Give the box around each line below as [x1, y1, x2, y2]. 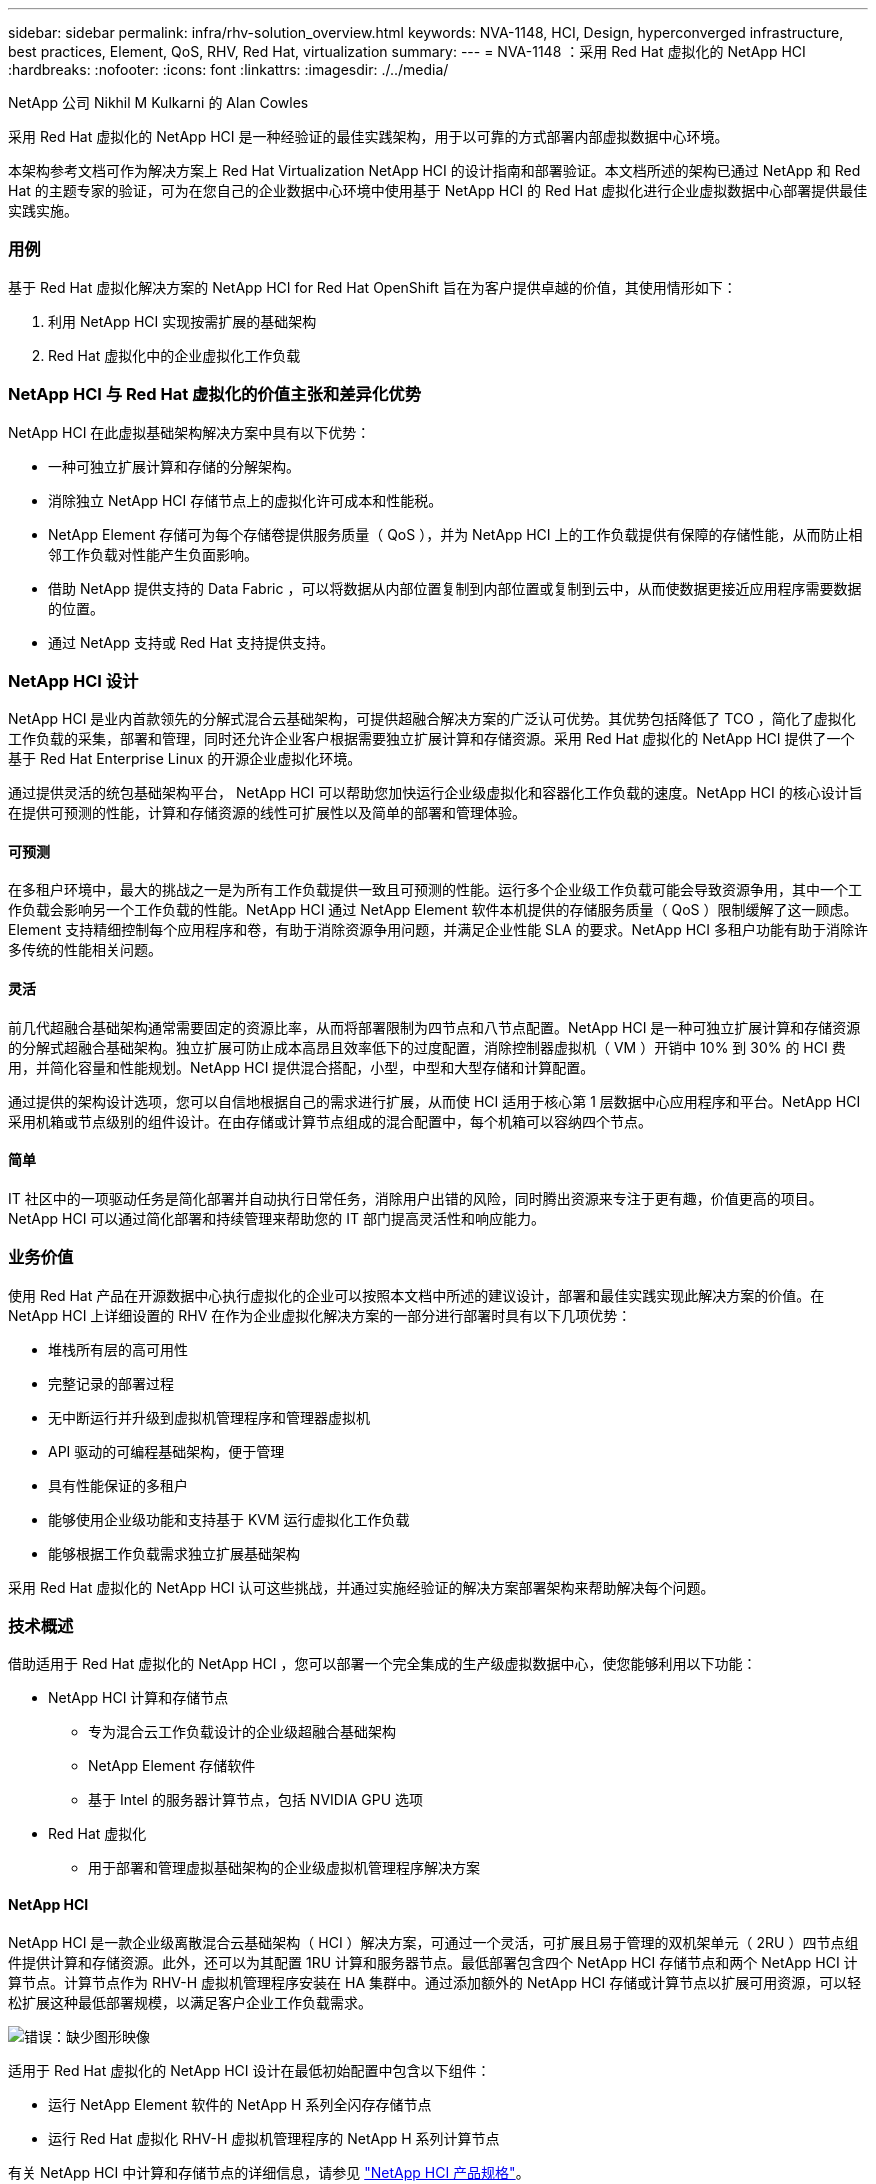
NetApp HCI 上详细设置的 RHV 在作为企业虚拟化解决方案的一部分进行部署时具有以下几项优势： [8, 1306, 632, 1324]
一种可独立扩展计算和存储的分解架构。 [48, 457, 300, 475]
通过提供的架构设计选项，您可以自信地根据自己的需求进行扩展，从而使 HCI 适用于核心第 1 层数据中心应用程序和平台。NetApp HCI [8, 1092, 861, 1110]
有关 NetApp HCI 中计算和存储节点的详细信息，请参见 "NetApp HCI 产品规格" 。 [8, 2163, 530, 2181]
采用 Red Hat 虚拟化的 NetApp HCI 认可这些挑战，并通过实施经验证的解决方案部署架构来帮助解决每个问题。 [8, 1578, 715, 1596]
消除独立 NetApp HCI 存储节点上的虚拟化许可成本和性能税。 [48, 491, 443, 509]
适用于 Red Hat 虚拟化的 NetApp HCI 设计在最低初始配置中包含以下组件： [8, 2061, 491, 2079]
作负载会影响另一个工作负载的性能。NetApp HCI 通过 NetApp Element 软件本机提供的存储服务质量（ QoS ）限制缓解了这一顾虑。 [8, 901, 858, 919]
